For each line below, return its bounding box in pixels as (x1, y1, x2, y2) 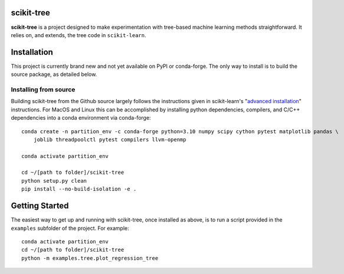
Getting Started (11, 201, 69, 211)
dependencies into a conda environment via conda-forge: (11, 114, 151, 121)
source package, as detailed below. (11, 71, 97, 78)
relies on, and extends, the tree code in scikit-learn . (11, 31, 147, 38)
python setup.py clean (21, 177, 87, 184)
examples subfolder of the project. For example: (11, 225, 129, 232)
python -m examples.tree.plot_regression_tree (21, 255, 159, 262)
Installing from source (11, 85, 76, 94)
